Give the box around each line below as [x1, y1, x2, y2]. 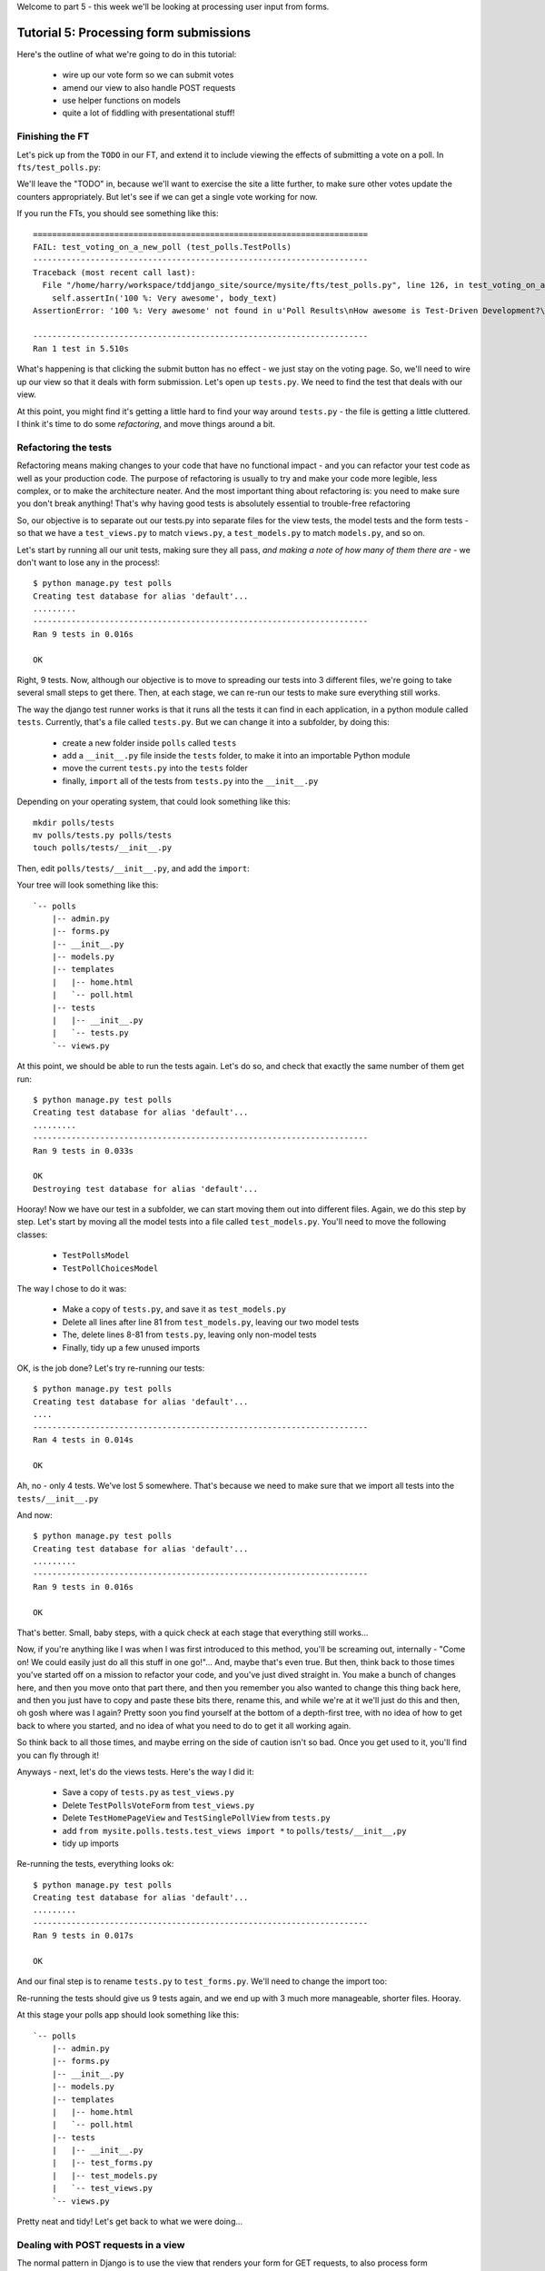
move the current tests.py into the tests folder [62, 763, 249, 774]
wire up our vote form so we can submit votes [62, 69, 234, 81]
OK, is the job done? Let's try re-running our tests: [16, 1363, 205, 1374]
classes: [16, 1229, 48, 1240]
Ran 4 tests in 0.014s [33, 1434, 134, 1444]
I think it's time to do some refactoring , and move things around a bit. [16, 419, 276, 430]
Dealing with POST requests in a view [16, 2238, 185, 2251]
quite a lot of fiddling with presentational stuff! [62, 107, 235, 118]
